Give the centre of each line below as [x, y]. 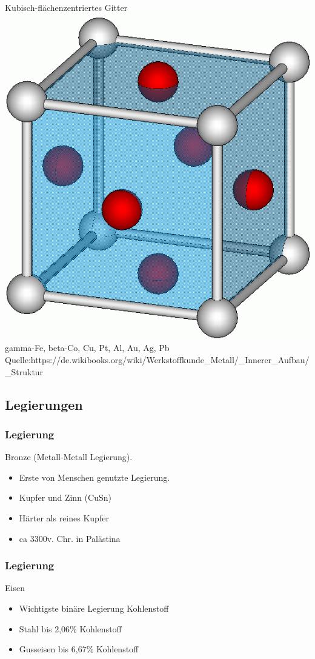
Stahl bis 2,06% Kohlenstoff [70, 628]
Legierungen [44, 404]
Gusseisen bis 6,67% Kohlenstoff [79, 649]
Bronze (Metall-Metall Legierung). [69, 457]
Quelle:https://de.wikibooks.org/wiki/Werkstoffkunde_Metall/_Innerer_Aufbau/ [157, 359]
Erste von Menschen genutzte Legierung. [94, 477]
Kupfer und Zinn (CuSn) [65, 497]
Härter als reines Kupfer [64, 517]
